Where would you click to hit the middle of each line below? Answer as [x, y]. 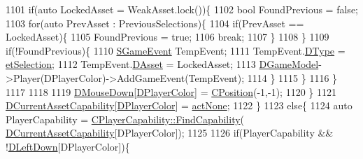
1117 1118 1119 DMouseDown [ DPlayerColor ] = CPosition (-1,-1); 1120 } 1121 [171, 91]
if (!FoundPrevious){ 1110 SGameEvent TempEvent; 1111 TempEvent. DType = [176, 50]
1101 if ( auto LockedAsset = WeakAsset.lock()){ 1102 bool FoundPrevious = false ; [182, 9]
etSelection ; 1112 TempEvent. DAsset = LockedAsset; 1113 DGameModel [162, 64]
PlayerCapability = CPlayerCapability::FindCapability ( [125, 119]
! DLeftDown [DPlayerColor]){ [68, 146]
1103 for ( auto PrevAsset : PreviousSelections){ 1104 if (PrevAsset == [155, 23]
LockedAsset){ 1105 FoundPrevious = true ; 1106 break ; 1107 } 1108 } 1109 [168, 37]
